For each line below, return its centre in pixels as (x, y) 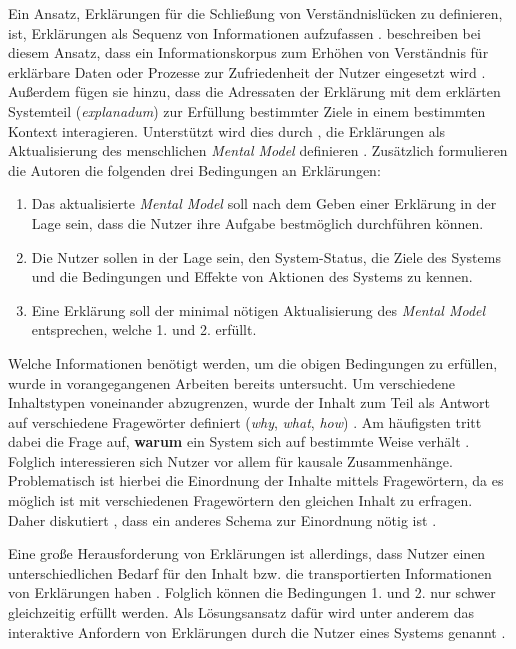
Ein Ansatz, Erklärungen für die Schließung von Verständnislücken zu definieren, (255, 13)
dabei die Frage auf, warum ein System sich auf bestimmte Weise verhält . (239, 441)
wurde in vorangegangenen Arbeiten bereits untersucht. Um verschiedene (231, 382)
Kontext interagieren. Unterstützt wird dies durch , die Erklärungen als (227, 130)
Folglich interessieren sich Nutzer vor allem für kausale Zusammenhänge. (230, 460)
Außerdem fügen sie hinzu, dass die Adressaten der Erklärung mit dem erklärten (254, 91)
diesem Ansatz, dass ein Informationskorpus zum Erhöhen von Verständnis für (248, 52)
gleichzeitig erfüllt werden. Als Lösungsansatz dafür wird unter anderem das (241, 612)
